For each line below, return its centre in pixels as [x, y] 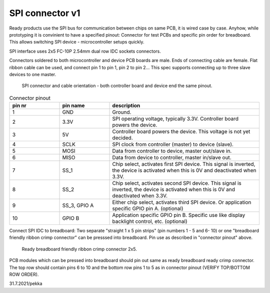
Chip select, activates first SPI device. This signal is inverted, [184, 164]
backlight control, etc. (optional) [150, 221]
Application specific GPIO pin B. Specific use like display [179, 215]
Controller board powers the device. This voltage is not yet [181, 132]
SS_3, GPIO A [78, 205]
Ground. [122, 112]
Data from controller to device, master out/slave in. [172, 151]
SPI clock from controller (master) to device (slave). [173, 144]
